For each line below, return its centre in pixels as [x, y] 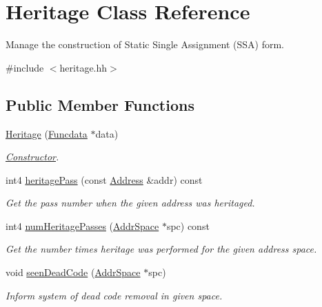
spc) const [188, 225]
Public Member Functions [100, 104]
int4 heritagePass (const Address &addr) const [104, 179]
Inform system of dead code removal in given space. [114, 295]
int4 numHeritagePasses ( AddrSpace [82, 225]
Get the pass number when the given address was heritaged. [130, 203]
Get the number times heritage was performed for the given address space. [161, 249]
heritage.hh [83, 67]
